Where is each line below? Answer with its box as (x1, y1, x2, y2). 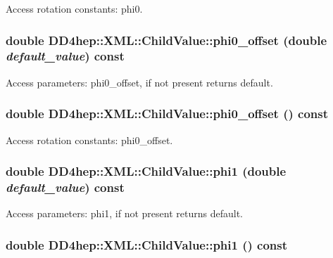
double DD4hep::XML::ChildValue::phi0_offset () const (6, 105, 329, 122)
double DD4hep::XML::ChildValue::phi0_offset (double (6, 31, 327, 49)
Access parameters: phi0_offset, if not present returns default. (6, 75, 273, 89)
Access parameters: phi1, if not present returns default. (6, 206, 243, 221)
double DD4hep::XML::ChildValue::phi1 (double (6, 162, 287, 180)
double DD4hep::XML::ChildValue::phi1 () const (6, 236, 288, 253)
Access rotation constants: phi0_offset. (6, 132, 173, 147)
